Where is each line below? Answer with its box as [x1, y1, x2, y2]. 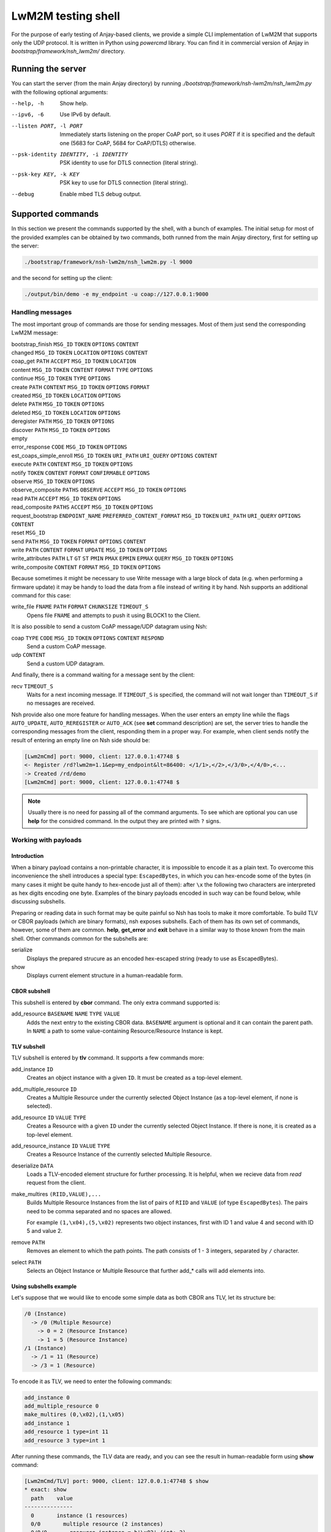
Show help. [59, 100, 88, 107]
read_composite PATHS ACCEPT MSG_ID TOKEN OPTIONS [11, 503, 153, 511]
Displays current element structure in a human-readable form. [26, 972, 183, 979]
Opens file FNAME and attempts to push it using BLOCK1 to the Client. [26, 612, 200, 619]
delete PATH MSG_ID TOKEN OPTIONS [11, 400, 105, 408]
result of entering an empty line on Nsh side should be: [11, 736, 150, 744]
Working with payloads [11, 835, 82, 844]
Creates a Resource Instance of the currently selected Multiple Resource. [26, 1151, 212, 1158]
